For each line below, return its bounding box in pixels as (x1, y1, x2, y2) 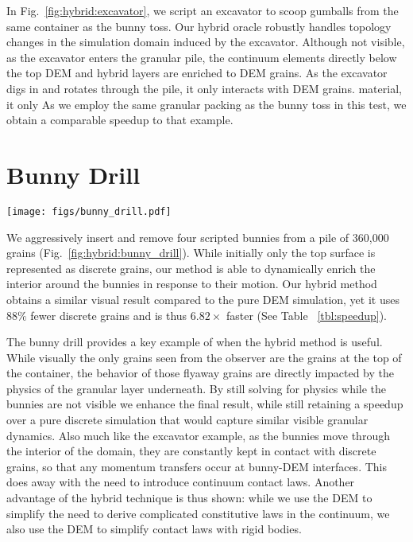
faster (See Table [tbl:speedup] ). (226, 306, 387, 323)
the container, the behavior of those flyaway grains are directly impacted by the (6, 365, 395, 381)
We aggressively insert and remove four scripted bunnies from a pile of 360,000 (6, 228, 389, 245)
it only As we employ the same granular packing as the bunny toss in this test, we (6, 96, 407, 112)
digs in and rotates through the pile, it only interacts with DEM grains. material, (6, 80, 402, 96)
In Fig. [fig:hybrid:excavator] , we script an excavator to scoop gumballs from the (6, 2, 399, 18)
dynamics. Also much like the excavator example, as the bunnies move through (6, 427, 390, 443)
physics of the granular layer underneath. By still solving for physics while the (6, 380, 387, 396)
